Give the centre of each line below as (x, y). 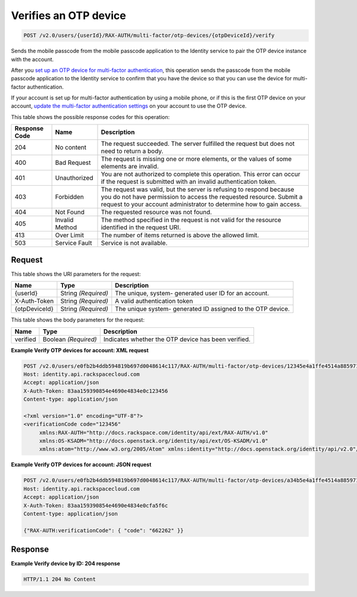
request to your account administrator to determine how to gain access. (201, 204)
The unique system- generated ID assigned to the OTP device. (202, 309)
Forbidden (70, 197)
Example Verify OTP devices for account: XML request (80, 350)
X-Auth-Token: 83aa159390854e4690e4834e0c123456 (96, 391)
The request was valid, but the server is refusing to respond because (198, 189)
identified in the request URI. (141, 227)
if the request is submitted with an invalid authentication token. (189, 182)
